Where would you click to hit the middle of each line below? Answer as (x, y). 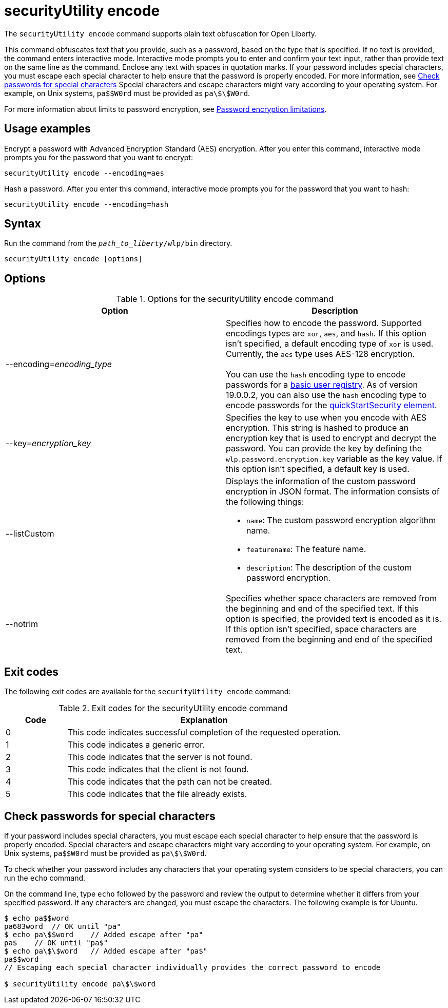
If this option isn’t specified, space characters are (322, 629)
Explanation (204, 720)
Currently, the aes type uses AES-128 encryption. (320, 354)
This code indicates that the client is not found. (158, 769)
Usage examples (47, 129)
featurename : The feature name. (306, 549)
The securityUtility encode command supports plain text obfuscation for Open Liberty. (161, 33)
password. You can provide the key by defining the (324, 449)
